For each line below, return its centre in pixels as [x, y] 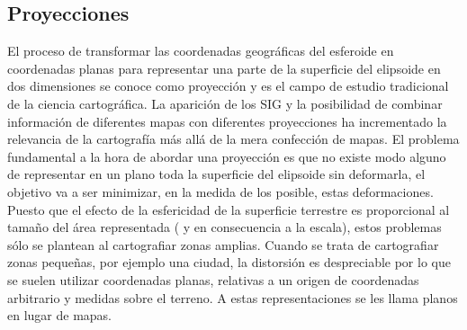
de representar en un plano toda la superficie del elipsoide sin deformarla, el [216, 174]
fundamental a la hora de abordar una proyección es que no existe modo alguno [227, 156]
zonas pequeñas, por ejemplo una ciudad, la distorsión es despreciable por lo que [229, 262]
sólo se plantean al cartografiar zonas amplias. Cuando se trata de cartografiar [223, 244]
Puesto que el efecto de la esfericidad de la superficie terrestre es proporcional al [229, 209]
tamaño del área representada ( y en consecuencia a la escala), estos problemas [225, 227]
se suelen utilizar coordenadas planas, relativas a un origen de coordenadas [213, 279]
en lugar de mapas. [60, 315]
